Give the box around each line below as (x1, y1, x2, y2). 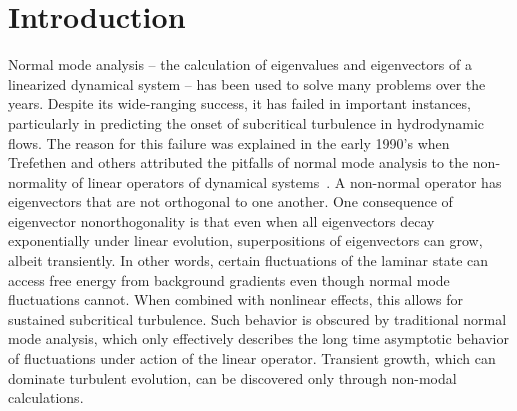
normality (8, 171, 68, 192)
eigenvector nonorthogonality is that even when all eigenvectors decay (8, 210, 435, 231)
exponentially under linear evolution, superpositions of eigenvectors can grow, (8, 230, 483, 251)
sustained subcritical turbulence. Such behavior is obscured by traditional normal (8, 308, 507, 329)
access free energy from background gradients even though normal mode (8, 269, 450, 290)
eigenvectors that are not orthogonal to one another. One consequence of (8, 191, 453, 212)
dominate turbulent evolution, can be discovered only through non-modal (8, 367, 457, 388)
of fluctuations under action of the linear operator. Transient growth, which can (8, 348, 496, 369)
